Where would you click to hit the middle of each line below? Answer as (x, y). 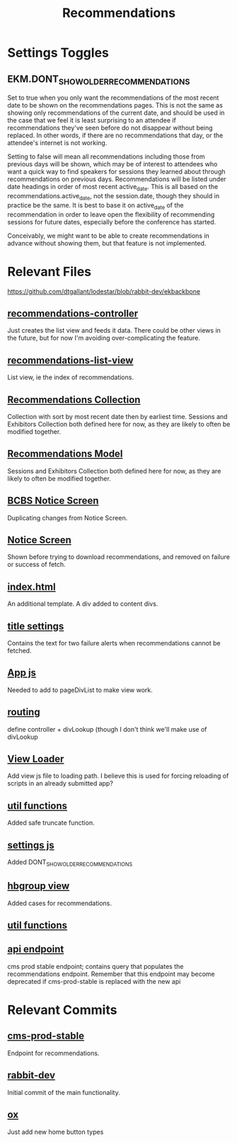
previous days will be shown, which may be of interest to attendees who (112, 164)
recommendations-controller (73, 313)
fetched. (19, 651)
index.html (31, 586)
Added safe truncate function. (51, 823)
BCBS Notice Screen (53, 501)
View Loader (36, 759)
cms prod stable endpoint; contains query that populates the (96, 966)
